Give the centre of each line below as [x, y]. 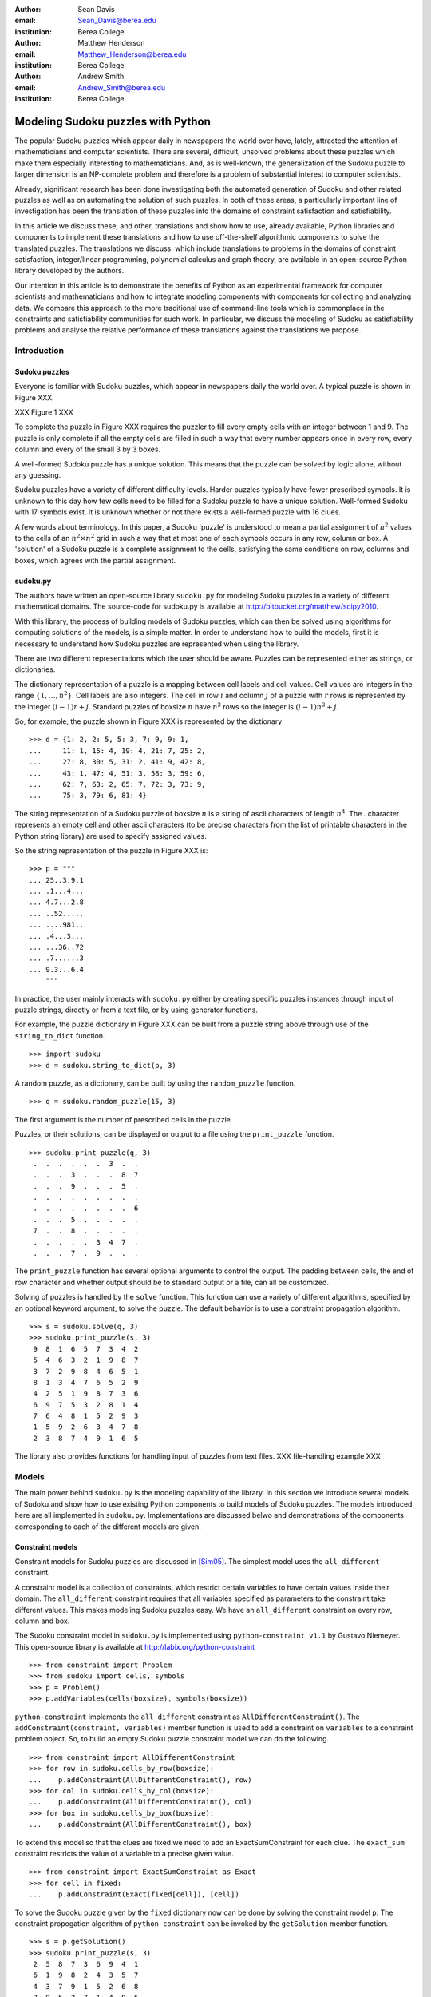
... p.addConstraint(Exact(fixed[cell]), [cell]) [134, 1894]
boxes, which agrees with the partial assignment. [95, 560]
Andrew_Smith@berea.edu [122, 87]
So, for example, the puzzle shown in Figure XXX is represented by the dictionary [148, 721]
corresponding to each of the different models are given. [108, 1527]
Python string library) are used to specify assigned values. [111, 836]
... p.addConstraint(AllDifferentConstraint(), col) [140, 1802]
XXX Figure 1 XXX [44, 412]
